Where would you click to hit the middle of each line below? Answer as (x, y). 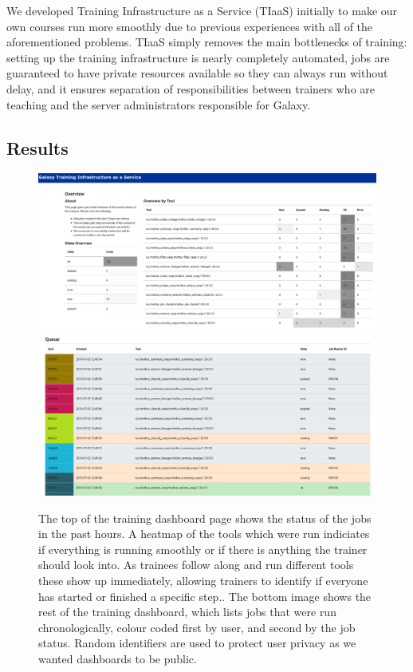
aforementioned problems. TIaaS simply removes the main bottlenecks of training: (207, 42)
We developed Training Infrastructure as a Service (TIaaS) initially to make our (202, 10)
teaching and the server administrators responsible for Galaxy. (159, 104)
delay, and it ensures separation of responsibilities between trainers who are (191, 88)
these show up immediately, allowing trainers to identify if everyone (203, 581)
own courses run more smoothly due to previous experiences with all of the (190, 26)
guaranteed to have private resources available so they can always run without (197, 73)
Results (37, 147)
